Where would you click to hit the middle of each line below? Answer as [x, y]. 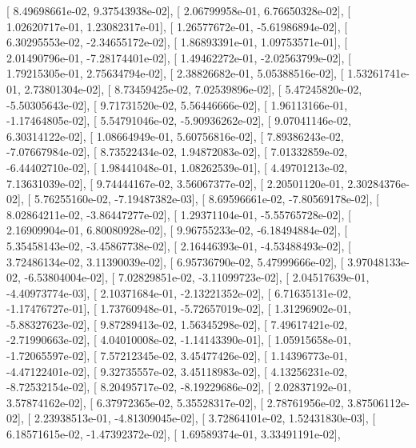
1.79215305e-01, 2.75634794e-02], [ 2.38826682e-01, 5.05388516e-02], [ [175, 73]
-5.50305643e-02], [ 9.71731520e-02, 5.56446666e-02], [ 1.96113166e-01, [177, 104]
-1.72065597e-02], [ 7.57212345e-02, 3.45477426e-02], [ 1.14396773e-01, [177, 356]
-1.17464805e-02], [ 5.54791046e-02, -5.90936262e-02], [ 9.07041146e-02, [179, 120]
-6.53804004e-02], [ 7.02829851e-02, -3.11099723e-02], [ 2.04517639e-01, [197, 277]
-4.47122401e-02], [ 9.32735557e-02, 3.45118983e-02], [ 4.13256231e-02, [177, 371]
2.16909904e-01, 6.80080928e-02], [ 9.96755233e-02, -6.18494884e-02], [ [177, 230]
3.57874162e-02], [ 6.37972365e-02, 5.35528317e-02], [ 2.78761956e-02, [175, 402]
